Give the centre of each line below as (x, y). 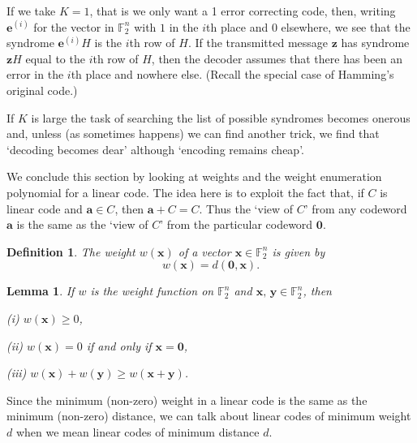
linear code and (45, 208)
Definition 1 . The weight (71, 251)
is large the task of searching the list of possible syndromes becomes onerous (221, 117)
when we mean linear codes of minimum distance (138, 431)
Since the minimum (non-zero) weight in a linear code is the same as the (187, 400)
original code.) (42, 90)
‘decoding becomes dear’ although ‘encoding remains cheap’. (155, 149)
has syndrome (375, 43)
